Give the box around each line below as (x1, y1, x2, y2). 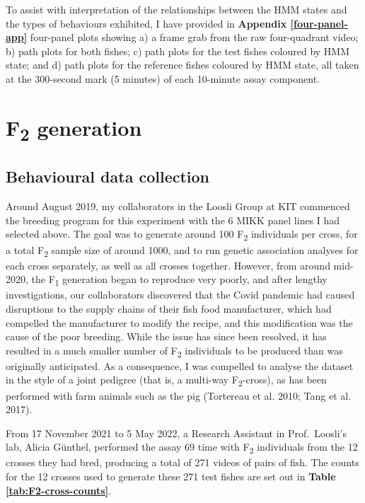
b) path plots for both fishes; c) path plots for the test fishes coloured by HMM (6, 43, 350, 58)
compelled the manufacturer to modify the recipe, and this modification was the (6, 315, 353, 330)
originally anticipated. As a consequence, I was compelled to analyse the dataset (6, 358, 354, 373)
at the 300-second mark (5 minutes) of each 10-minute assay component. (6, 71, 320, 86)
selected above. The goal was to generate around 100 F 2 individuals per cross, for (6, 226, 358, 243)
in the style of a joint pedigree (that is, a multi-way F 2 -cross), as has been (6, 372, 327, 389)
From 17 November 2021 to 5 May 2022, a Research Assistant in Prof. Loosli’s (6, 425, 347, 440)
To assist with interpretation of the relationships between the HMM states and (6, 2, 347, 16)
